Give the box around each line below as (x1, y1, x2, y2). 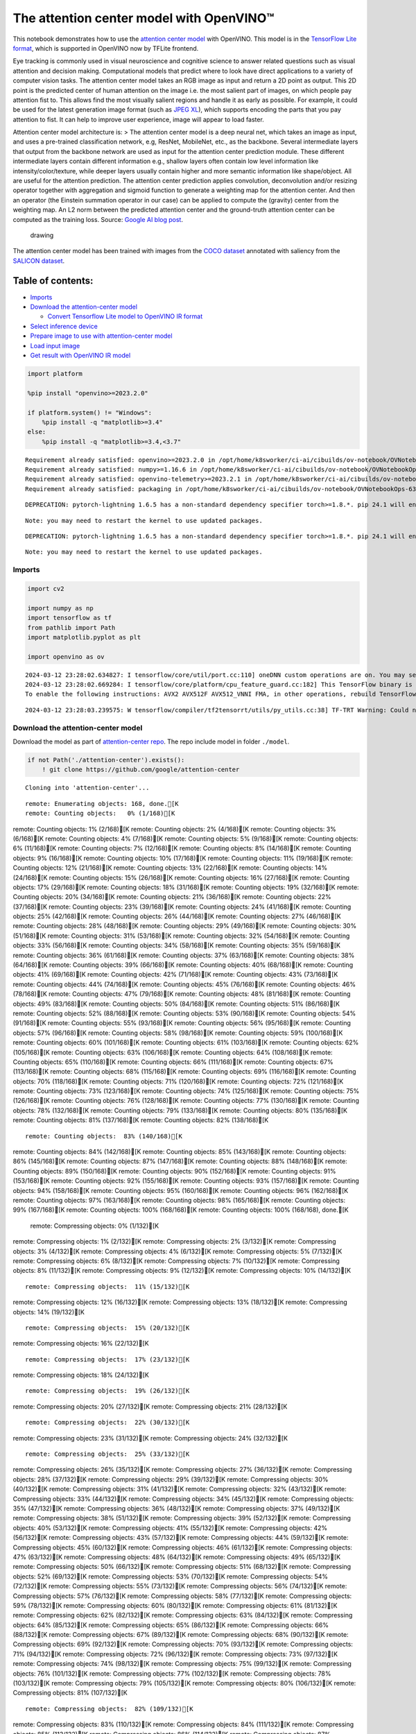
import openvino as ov (27, 653, 105, 660)
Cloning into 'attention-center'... (25, 784, 150, 792)
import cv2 (27, 585, 64, 592)
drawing (30, 231, 54, 239)
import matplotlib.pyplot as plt (27, 633, 141, 641)
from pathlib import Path (27, 624, 116, 631)
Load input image (30, 341, 80, 350)
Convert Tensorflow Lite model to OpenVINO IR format (47, 312, 203, 320)
